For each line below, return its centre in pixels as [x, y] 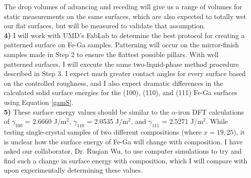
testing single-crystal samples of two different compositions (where [103, 131]
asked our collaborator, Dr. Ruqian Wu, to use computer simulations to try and [123, 151]
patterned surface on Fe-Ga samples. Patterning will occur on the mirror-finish [122, 45]
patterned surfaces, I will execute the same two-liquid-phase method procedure [121, 64]
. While [217, 121]
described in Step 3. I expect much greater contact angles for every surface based [125, 73]
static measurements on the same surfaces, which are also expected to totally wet [125, 16]
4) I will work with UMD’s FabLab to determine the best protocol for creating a [124, 35]
